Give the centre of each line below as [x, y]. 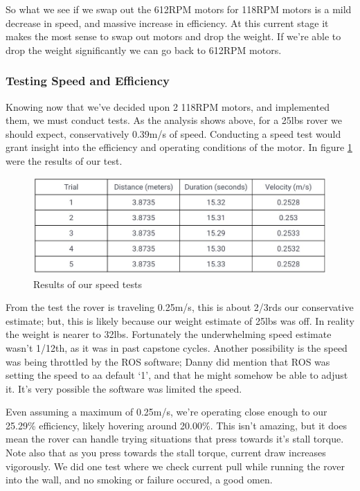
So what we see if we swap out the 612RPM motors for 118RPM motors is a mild [179, 9]
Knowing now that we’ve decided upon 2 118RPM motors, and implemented [168, 106]
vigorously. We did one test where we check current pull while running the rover [175, 466]
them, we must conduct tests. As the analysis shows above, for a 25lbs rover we [174, 120]
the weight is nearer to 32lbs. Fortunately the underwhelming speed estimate [169, 334]
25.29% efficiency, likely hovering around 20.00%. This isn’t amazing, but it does [177, 425]
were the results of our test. [64, 160]
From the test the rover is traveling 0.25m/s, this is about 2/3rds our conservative [180, 307]
